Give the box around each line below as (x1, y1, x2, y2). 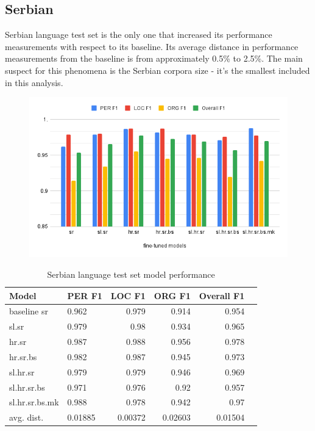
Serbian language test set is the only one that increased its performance (5, 28, 272, 41)
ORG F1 (154, 289, 191, 302)
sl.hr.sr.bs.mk (9, 396, 59, 408)
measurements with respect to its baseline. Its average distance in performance (5, 40, 299, 53)
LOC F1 (110, 289, 146, 302)
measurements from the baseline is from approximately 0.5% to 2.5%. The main (5, 52, 303, 65)
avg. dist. (9, 411, 44, 424)
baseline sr (9, 305, 48, 317)
